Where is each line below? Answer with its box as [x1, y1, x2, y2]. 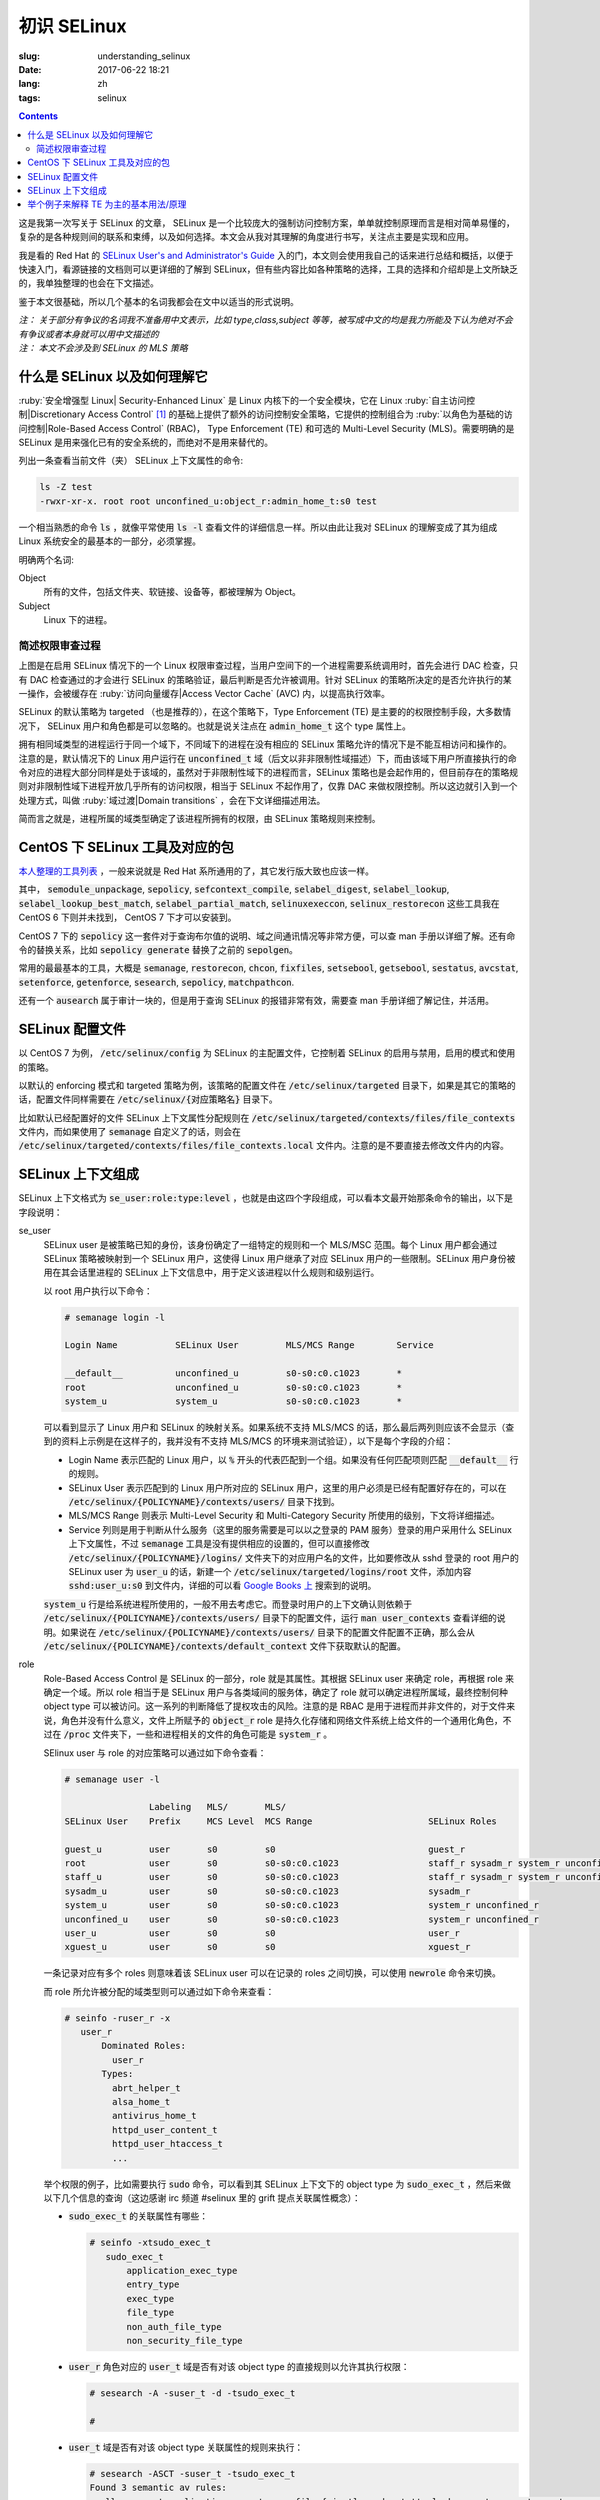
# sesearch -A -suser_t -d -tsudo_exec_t [89, 2388, 296, 2399]
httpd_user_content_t [111, 2124, 219, 2135]
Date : [18, 63, 42, 75]
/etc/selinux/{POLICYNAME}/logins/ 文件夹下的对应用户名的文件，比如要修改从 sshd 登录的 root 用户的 [68, 1551, 519, 1564]
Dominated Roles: [101, 2040, 187, 2052]
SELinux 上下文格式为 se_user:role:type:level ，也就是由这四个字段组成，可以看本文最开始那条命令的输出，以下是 [18, 1192, 514, 1204]
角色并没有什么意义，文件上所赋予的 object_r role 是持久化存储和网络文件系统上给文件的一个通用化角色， [60, 1714, 504, 1726]
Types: [101, 2068, 134, 2080]
